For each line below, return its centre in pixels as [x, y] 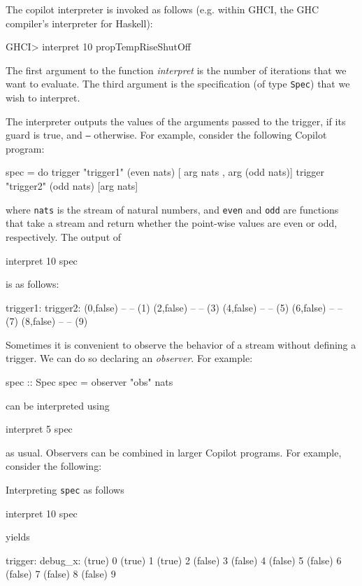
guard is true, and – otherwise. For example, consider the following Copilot [166, 135]
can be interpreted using [58, 405]
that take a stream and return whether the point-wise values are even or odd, [172, 223]
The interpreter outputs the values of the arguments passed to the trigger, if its [176, 121]
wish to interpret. [43, 98]
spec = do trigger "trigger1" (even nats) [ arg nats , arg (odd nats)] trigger [165, 172]
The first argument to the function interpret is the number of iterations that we [176, 70]
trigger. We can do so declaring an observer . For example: [129, 358]
